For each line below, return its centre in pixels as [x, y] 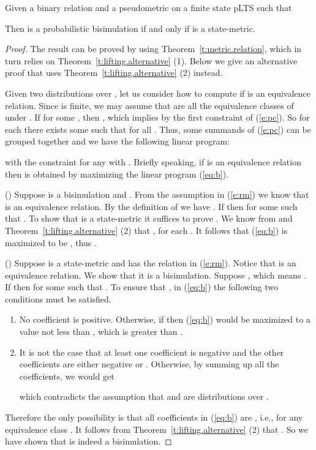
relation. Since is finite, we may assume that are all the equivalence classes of [149, 105]
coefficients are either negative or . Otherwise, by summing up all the [149, 364]
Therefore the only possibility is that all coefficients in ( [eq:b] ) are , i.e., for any [154, 417]
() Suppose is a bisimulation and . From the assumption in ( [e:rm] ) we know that [157, 194]
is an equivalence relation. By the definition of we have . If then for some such [151, 206]
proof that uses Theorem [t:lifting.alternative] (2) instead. [114, 73]
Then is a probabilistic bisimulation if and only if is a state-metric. [130, 28]
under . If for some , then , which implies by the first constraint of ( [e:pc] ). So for [157, 117]
